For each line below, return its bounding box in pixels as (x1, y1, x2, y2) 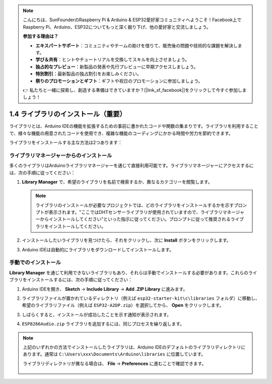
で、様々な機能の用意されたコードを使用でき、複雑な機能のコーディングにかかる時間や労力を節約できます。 (9, 130, 234, 136)
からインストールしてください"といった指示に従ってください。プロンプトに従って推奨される (39, 216, 231, 222)
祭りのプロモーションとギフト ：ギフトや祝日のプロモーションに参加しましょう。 (35, 78, 203, 84)
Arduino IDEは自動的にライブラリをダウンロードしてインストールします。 (22, 246, 174, 252)
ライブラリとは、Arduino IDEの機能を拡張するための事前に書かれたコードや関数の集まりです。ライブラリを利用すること (9, 123, 259, 129)
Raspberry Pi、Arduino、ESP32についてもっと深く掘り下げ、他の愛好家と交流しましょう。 (23, 24, 211, 30)
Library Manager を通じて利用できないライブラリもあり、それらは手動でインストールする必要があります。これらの (9, 269, 249, 276)
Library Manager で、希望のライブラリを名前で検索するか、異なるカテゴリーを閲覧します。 (22, 179, 213, 185)
